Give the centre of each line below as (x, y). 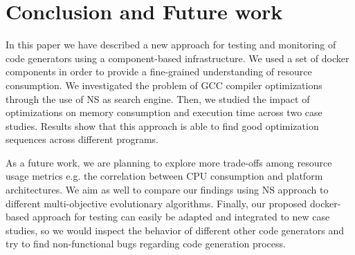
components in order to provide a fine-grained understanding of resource (159, 72)
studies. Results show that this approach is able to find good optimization (162, 125)
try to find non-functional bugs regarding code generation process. (146, 244)
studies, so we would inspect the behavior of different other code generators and (175, 230)
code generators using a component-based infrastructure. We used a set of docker (177, 58)
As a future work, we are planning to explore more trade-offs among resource (169, 162)
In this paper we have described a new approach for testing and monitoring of (171, 45)
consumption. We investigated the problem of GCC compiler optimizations (164, 85)
